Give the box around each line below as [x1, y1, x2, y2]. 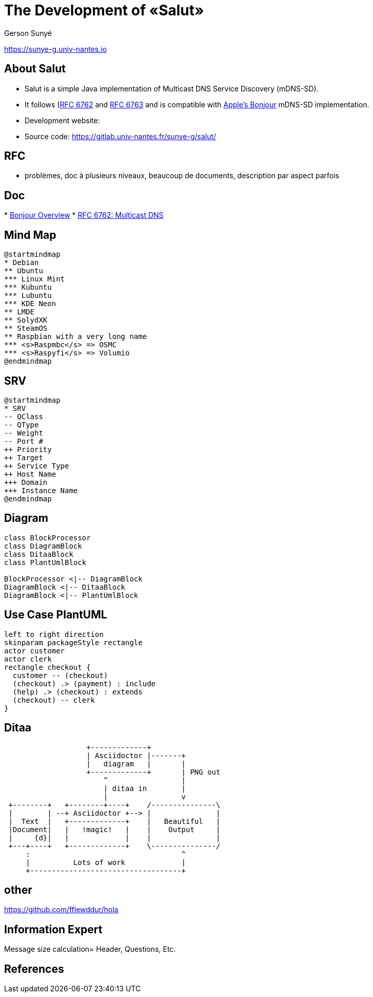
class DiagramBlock [4, 541, 82, 550]
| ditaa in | [103, 784, 186, 793]
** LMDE [4, 308, 35, 316]
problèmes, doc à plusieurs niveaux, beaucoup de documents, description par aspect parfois [25, 171, 339, 180]
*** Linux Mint [4, 275, 65, 284]
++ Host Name [4, 469, 56, 478]
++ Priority [4, 445, 52, 454]
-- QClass [4, 412, 43, 421]
